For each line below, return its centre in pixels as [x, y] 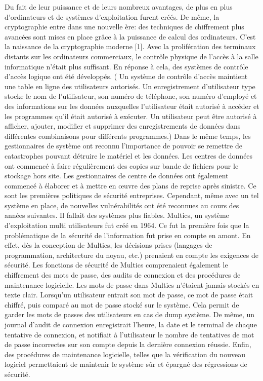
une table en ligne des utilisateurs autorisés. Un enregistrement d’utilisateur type [130, 86]
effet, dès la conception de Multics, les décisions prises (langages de [108, 245]
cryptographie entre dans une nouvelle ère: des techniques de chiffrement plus [124, 27]
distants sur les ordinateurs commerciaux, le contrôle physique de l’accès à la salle [131, 56]
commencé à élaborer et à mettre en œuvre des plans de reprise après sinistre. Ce [130, 185]
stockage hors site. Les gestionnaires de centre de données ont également [117, 176]
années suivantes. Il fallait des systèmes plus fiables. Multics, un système [117, 215]
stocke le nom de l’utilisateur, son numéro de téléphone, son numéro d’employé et [131, 96]
